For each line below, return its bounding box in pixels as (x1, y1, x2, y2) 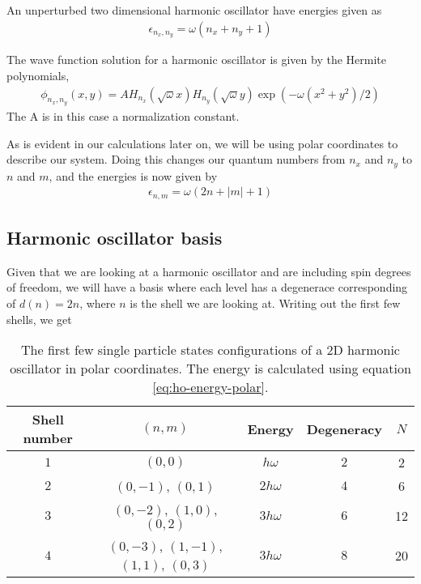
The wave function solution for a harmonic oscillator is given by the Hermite (6, 51, 386, 68)
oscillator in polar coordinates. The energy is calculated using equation (10, 359, 411, 378)
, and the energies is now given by (49, 167, 218, 184)
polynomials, (6, 67, 70, 84)
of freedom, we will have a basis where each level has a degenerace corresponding (6, 279, 408, 296)
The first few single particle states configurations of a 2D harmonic (21, 340, 400, 360)
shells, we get (6, 310, 72, 327)
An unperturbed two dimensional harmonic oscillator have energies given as (6, 2, 382, 18)
